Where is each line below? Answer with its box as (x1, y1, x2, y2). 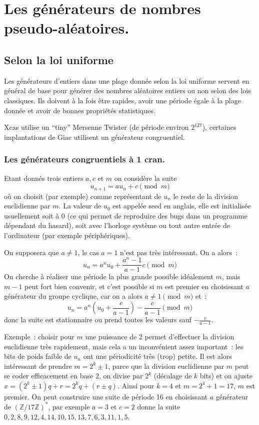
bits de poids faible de (4, 351, 71, 361)
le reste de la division (173, 190, 238, 201)
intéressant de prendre (4, 360, 72, 371)
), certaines (202, 122, 236, 132)
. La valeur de (58, 200, 101, 211)
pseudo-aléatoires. (4, 18, 129, 38)
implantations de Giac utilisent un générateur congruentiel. (4, 131, 185, 142)
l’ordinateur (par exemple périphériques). (4, 230, 130, 240)
